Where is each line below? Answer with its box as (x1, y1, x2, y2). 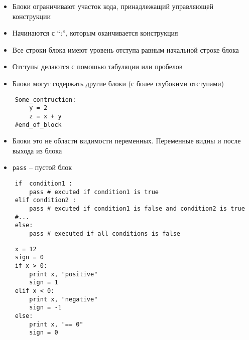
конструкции (12, 11, 51, 21)
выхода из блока (12, 145, 62, 155)
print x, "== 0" (29, 320, 83, 328)
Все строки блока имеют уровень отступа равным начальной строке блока (12, 44, 239, 55)
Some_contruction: (15, 96, 76, 103)
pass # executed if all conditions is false (29, 230, 180, 237)
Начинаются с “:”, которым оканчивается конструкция (12, 28, 178, 38)
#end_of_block (15, 121, 62, 128)
